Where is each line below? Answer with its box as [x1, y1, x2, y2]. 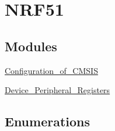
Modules [5, 37, 57, 55]
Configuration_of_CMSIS [5, 64, 98, 76]
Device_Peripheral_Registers [5, 84, 110, 96]
